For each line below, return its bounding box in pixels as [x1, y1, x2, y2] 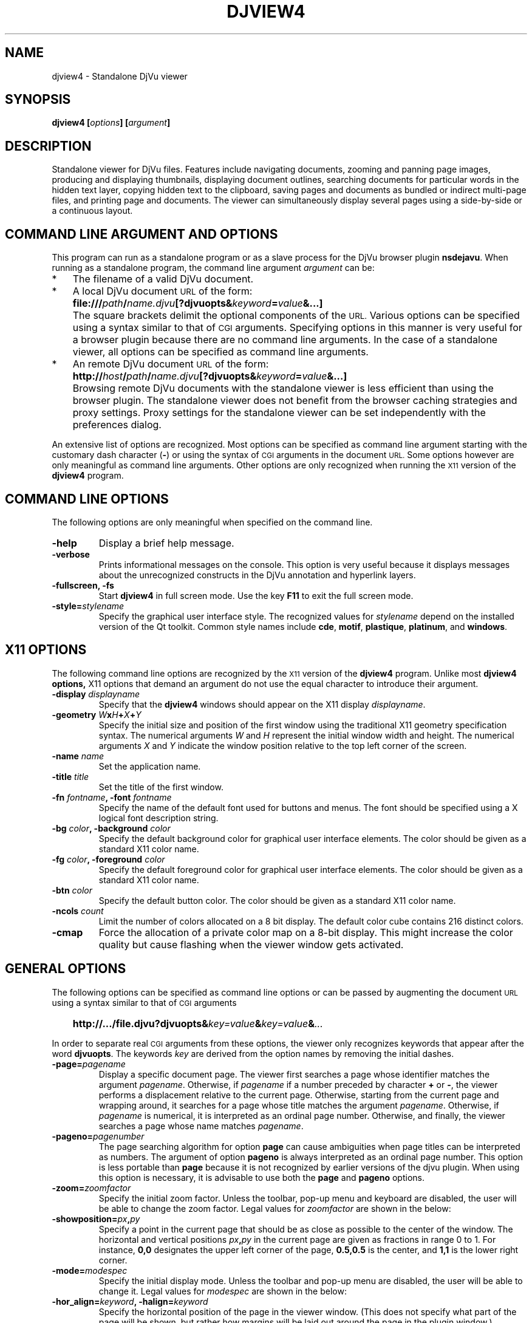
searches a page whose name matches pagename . [98, 1120, 304, 1131]
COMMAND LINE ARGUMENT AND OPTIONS [5, 226, 278, 242]
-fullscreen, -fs [52, 579, 114, 590]
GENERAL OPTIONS [5, 961, 126, 977]
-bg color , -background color [52, 822, 171, 833]
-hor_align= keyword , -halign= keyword [52, 1296, 208, 1307]
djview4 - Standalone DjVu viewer [52, 70, 188, 81]
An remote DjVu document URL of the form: [72, 358, 269, 371]
